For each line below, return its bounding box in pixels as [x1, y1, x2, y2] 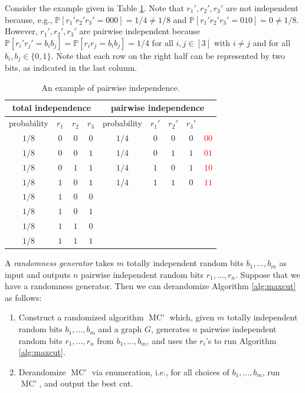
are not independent [225, 2, 299, 14]
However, [5, 25, 38, 37]
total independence [12, 101, 91, 114]
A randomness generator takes [5, 257, 114, 269]
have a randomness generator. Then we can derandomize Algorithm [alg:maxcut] [5, 280, 296, 292]
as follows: [5, 291, 42, 303]
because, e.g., [5, 13, 53, 25]
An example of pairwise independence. [41, 81, 180, 93]
